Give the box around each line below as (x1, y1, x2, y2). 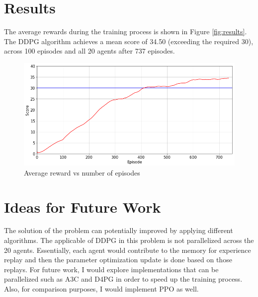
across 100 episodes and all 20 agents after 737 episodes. (4, 46, 175, 56)
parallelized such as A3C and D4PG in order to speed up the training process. (4, 274, 243, 284)
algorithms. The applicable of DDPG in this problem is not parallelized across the (4, 235, 254, 245)
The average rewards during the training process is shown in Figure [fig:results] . (4, 26, 247, 37)
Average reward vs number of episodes (24, 167, 140, 178)
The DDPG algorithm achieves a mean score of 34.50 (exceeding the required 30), (4, 36, 254, 46)
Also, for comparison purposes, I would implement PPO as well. (4, 284, 199, 294)
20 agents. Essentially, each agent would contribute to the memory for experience (4, 244, 251, 255)
